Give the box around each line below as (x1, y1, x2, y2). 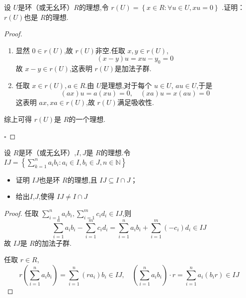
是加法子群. (114, 63, 152, 74)
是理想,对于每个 (101, 80, 152, 90)
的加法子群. (34, 237, 72, 248)
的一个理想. (69, 113, 106, 124)
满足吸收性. (117, 97, 154, 107)
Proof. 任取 (4, 207, 39, 218)
